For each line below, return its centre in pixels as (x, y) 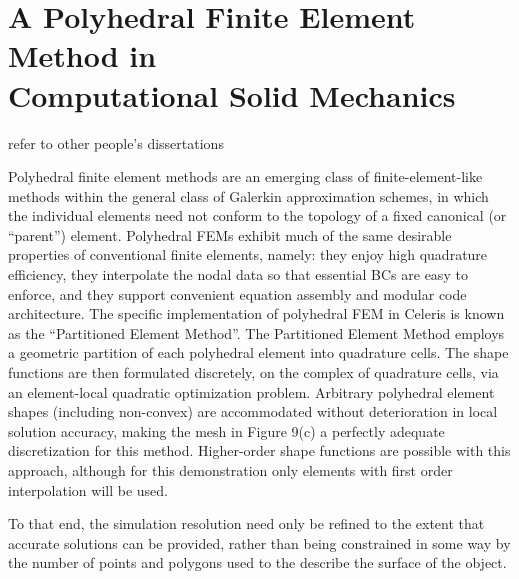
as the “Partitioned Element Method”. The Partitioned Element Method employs (256, 332)
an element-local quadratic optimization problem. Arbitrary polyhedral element (251, 391)
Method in (82, 55)
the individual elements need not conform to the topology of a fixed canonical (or (257, 215)
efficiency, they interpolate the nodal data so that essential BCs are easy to (238, 274)
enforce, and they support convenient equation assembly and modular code (237, 293)
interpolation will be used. (88, 489)
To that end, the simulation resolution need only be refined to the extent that (246, 523)
